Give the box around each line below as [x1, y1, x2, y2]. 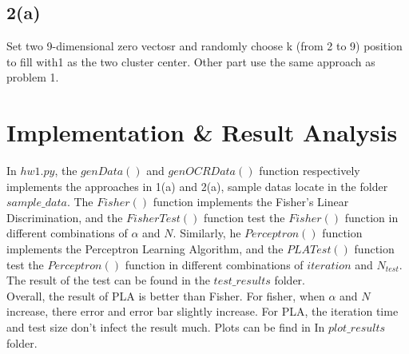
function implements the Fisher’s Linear [153, 193, 349, 210]
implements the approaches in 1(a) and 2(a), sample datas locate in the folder [6, 177, 388, 194]
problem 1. [6, 69, 59, 86]
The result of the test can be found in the [6, 272, 210, 288]
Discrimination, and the [6, 209, 123, 225]
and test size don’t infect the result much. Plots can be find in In [6, 319, 325, 336]
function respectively [259, 162, 360, 179]
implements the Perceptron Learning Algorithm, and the [6, 241, 284, 257]
